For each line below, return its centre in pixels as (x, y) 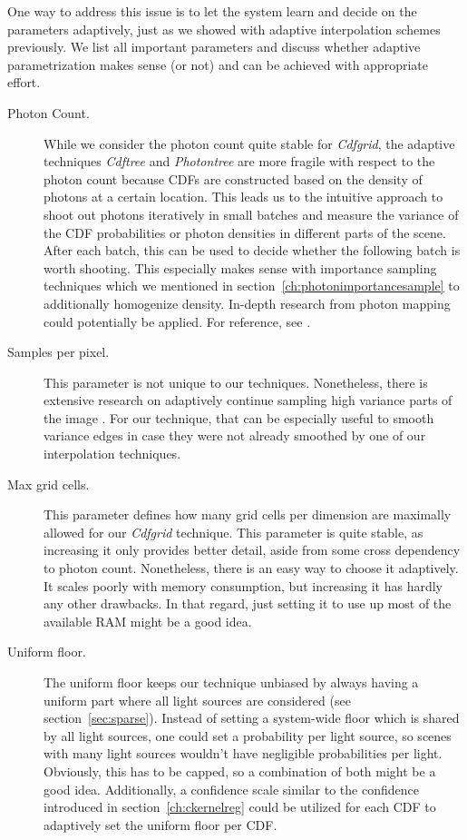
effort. (24, 82)
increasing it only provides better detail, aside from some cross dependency (252, 550)
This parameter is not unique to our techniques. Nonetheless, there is (236, 382)
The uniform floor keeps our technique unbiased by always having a (231, 682)
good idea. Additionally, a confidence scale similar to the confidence (231, 789)
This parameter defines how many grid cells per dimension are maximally (248, 514)
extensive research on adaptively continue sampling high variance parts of (248, 400)
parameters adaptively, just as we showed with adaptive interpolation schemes (224, 29)
